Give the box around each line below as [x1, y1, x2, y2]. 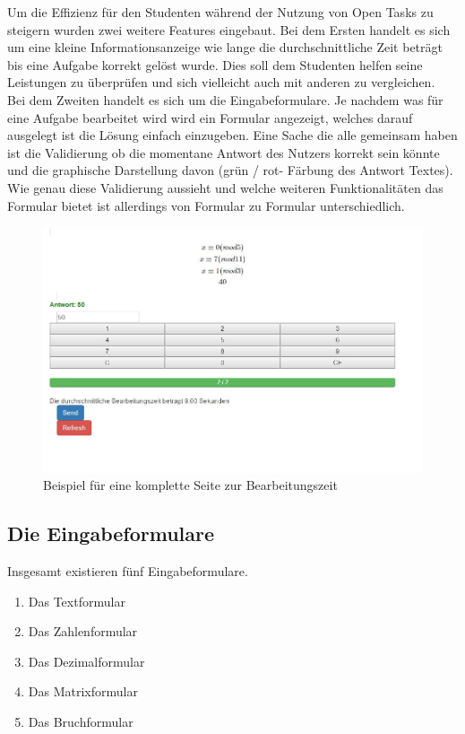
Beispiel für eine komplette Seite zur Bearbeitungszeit [43, 476, 338, 494]
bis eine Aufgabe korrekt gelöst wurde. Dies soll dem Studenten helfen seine [7, 55, 423, 74]
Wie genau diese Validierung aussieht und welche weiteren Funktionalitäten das [7, 178, 443, 197]
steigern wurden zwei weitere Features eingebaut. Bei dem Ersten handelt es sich [7, 20, 451, 39]
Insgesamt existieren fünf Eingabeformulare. [7, 561, 248, 580]
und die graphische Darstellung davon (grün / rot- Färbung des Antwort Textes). [7, 161, 453, 179]
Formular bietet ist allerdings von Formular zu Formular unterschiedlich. [7, 196, 405, 214]
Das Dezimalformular [28, 651, 145, 670]
